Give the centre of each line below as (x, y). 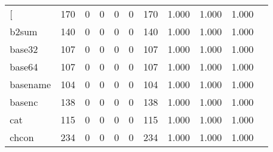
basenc (24, 102)
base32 (24, 49)
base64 (24, 67)
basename (30, 84)
